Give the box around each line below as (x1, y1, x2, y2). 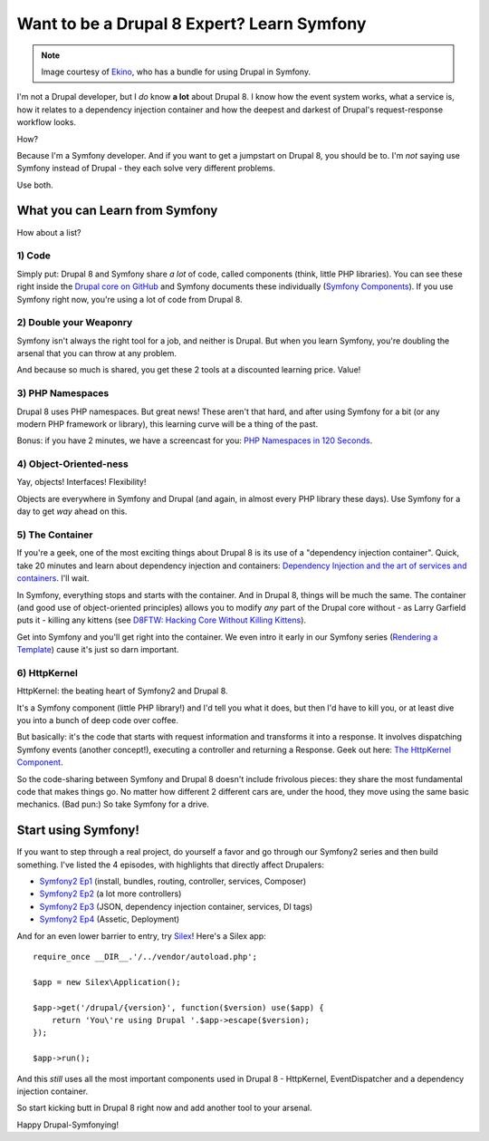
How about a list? (16, 227, 81, 237)
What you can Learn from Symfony (16, 203, 218, 218)
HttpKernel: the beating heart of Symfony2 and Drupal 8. (16, 685, 228, 697)
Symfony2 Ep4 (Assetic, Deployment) (39, 914, 180, 924)
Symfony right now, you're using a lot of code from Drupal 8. (16, 294, 244, 305)
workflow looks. (16, 117, 77, 128)
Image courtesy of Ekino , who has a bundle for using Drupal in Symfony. (41, 66, 312, 77)
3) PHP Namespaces (16, 387, 110, 400)
